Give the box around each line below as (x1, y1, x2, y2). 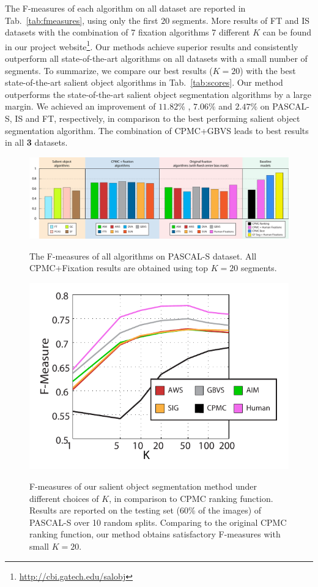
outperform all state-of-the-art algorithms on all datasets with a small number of (5, 52, 308, 65)
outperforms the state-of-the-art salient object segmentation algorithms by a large (5, 88, 312, 100)
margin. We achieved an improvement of (5, 100, 156, 113)
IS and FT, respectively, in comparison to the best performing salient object (15, 112, 300, 124)
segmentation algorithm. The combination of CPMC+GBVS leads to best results (5, 124, 309, 136)
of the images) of (198, 504, 262, 517)
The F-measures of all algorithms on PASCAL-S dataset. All (29, 249, 257, 262)
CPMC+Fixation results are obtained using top (29, 261, 209, 274)
